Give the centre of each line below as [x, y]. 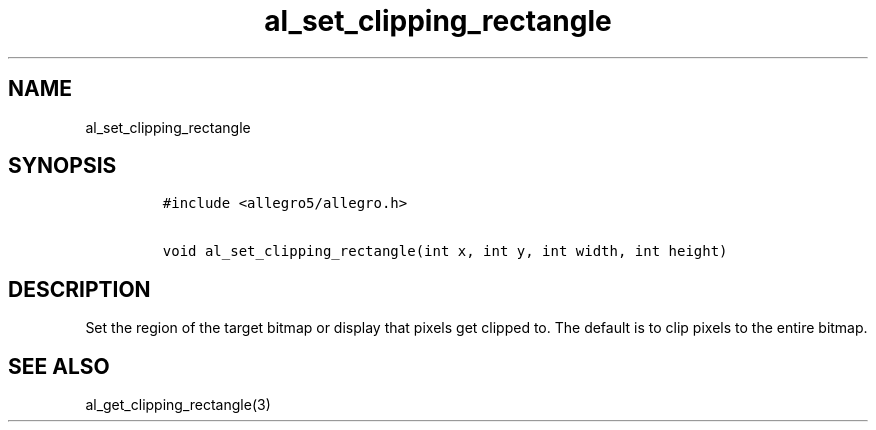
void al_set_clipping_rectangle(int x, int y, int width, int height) [445, 251]
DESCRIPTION [79, 289]
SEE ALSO [59, 366]
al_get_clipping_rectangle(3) [178, 405]
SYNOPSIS [62, 166]
